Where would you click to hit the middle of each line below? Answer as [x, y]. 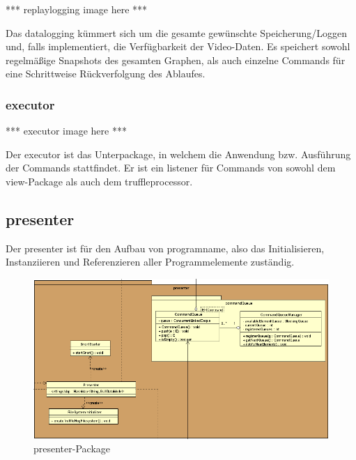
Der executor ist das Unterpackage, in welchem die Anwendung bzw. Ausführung [178, 154]
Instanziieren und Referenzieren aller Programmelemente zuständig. [150, 262]
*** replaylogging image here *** [77, 9]
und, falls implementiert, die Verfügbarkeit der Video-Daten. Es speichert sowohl [178, 46]
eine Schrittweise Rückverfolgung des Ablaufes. [106, 74]
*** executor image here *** [66, 131]
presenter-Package [72, 449]
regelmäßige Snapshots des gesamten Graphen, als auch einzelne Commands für [176, 60]
